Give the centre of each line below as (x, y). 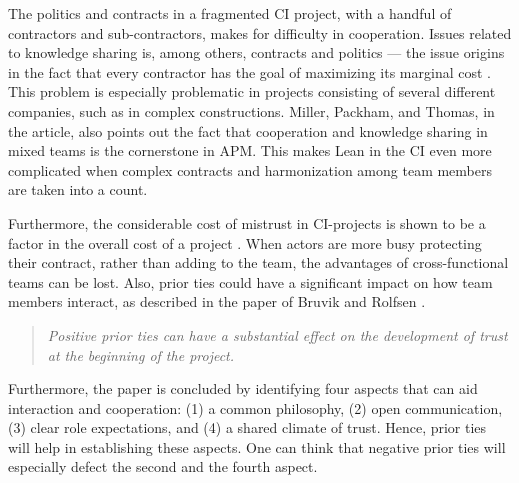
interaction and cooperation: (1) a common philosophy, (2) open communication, (255, 407)
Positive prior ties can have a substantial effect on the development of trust (277, 334)
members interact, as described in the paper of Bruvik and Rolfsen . (217, 301)
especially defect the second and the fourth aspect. (163, 466)
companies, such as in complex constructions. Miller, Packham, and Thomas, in (251, 110)
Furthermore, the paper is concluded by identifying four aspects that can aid (243, 388)
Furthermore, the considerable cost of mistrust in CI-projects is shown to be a (247, 222)
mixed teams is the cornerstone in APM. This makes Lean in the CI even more (250, 150)
